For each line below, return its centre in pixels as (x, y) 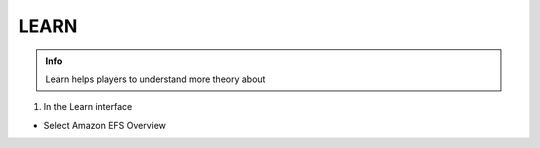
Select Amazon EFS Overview (105, 125)
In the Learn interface (88, 107)
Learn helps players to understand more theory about (155, 79)
